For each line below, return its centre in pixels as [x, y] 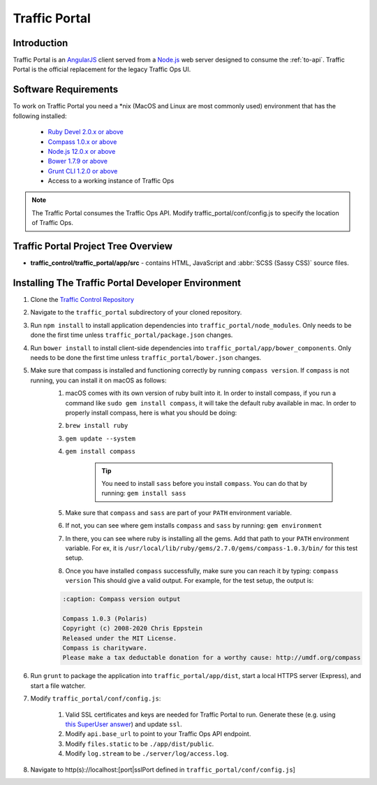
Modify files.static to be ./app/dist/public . [140, 744]
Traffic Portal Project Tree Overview [93, 246]
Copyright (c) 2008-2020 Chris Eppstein [132, 628]
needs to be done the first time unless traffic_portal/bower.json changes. [146, 358]
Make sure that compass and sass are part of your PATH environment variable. [179, 512]
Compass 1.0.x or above [82, 142]
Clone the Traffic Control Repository [82, 300]
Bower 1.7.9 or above [78, 161]
